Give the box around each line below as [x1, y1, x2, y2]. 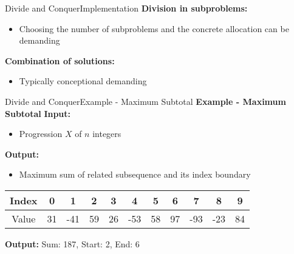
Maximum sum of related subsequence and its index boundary [19, 168, 251, 181]
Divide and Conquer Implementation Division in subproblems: [5, 2, 248, 14]
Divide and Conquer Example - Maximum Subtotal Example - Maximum [5, 95, 286, 107]
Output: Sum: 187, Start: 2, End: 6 [5, 237, 140, 250]
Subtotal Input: [5, 107, 71, 119]
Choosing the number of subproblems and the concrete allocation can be [19, 22, 289, 35]
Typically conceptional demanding [19, 75, 147, 87]
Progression [19, 127, 63, 140]
